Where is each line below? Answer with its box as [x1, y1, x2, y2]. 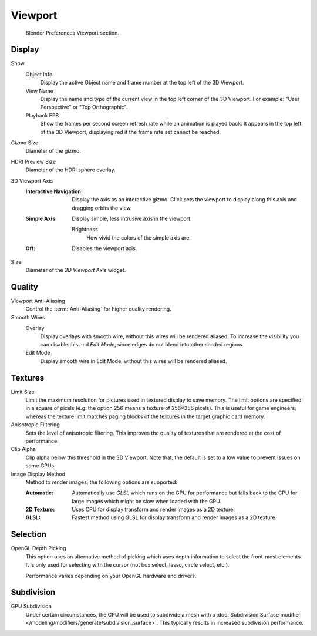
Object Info [25, 70, 53, 78]
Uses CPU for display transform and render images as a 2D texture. [72, 506, 235, 513]
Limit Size [11, 388, 35, 395]
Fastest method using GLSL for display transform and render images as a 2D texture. [72, 514, 277, 521]
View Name [25, 87, 54, 94]
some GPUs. [25, 462, 56, 469]
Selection [11, 529, 47, 540]
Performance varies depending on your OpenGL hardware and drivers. [25, 572, 197, 579]
